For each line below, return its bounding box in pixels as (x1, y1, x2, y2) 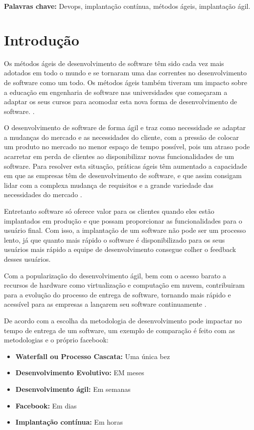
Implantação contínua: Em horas (15, 417, 123, 427)
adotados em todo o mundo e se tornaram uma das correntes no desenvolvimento (4, 68, 247, 78)
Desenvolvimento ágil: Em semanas (15, 384, 131, 394)
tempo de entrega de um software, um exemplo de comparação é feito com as (4, 325, 235, 335)
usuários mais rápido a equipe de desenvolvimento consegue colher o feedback (4, 244, 236, 254)
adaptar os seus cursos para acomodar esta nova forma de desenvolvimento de (4, 96, 237, 107)
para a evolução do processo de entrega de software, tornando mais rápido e (4, 289, 231, 299)
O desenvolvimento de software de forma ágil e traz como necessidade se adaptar (4, 122, 246, 133)
